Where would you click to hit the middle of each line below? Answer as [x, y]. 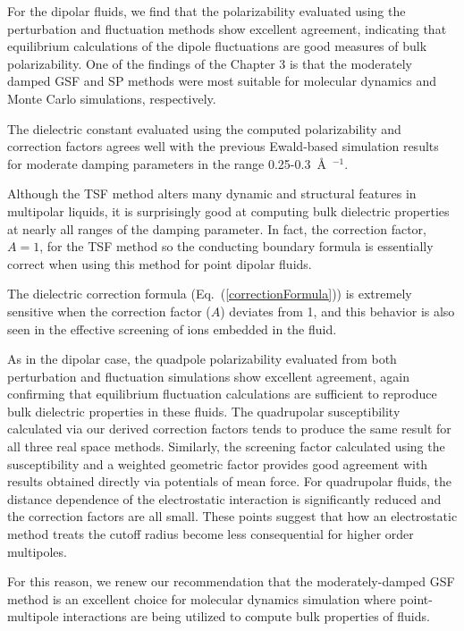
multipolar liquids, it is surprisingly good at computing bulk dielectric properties [228, 210]
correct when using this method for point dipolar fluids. [160, 263]
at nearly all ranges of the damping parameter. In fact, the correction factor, [217, 228]
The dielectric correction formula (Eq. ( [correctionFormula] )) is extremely [210, 294]
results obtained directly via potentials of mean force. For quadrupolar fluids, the [230, 481]
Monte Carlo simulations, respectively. [112, 98]
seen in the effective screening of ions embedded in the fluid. [172, 328]
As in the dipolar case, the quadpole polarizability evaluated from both [202, 359]
